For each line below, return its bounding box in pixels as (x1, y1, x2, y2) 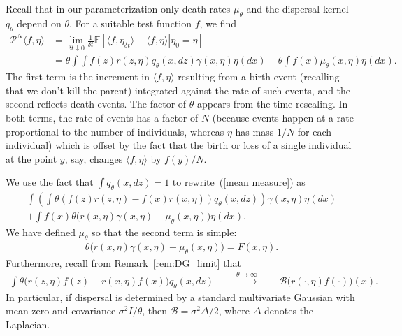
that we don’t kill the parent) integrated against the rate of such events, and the (6, 82, 351, 97)
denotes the (264, 303, 314, 318)
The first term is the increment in (6, 69, 150, 84)
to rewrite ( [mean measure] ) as (172, 175, 306, 189)
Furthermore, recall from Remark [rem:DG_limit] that (6, 255, 241, 270)
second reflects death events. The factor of (6, 96, 187, 111)
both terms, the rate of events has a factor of (6, 110, 199, 124)
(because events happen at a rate (212, 110, 354, 124)
